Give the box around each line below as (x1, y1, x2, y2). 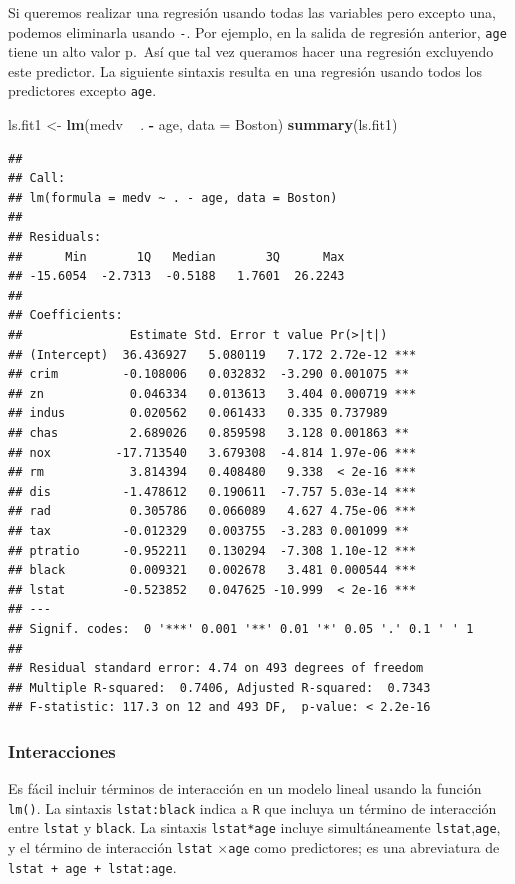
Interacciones (8, 738, 116, 763)
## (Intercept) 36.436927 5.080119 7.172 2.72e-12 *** (8, 347, 417, 362)
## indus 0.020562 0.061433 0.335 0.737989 (8, 406, 388, 421)
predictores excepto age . (8, 80, 157, 101)
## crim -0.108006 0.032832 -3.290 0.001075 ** (8, 367, 409, 382)
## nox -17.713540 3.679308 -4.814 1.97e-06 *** (8, 445, 417, 460)
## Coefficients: (8, 308, 123, 323)
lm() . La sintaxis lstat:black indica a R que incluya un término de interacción (8, 797, 497, 818)
